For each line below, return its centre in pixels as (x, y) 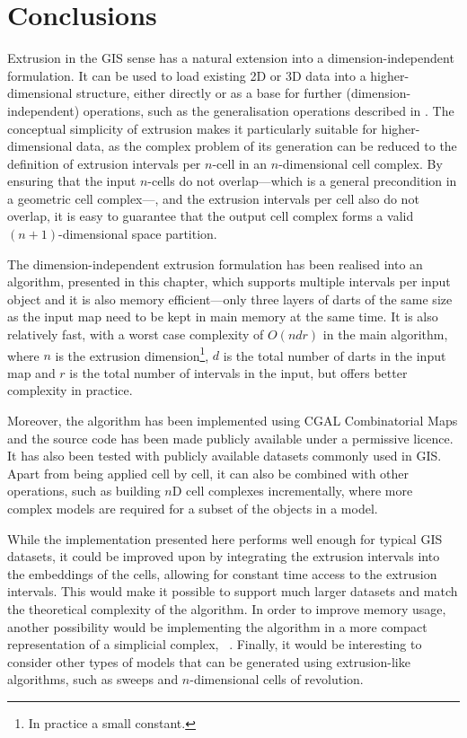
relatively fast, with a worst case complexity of (136, 334)
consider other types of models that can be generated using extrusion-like (209, 661)
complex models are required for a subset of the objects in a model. (193, 509)
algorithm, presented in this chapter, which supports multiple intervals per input (229, 281)
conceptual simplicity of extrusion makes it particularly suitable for (192, 128)
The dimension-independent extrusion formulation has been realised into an (215, 264)
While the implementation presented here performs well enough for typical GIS (225, 538)
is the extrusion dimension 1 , (132, 354)
